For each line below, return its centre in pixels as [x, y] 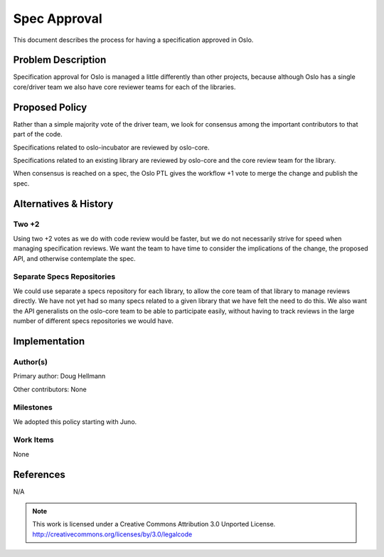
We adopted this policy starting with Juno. [75, 421]
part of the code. [38, 134]
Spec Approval [58, 18]
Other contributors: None [50, 389]
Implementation [49, 341]
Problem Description [60, 60]
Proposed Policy [50, 107]
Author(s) [30, 361]
